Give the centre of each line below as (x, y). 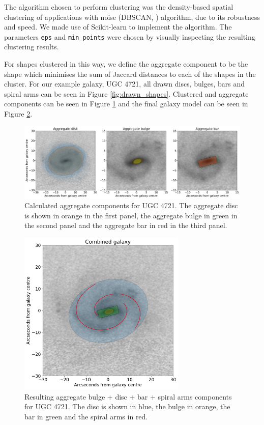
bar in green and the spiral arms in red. (86, 416)
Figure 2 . (18, 114)
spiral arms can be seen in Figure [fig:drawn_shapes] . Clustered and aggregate (126, 93)
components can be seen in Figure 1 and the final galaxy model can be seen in (126, 104)
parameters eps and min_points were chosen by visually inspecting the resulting (130, 36)
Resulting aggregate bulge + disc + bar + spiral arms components (128, 396)
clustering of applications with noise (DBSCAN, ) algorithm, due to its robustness (132, 17)
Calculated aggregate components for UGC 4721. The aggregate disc (131, 205)
